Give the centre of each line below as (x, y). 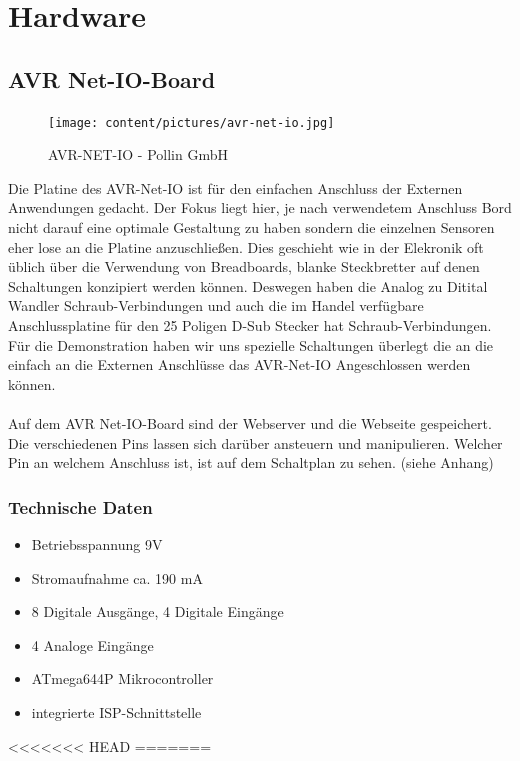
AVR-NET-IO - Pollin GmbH (138, 154)
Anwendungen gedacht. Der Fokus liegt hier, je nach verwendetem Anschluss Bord (260, 207)
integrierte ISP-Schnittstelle (116, 711)
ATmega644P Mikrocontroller (122, 678)
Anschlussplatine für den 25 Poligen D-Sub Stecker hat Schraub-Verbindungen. (250, 324)
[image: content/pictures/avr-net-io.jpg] (191, 122)
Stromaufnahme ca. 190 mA (117, 577)
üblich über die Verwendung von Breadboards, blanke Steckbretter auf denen (244, 266)
